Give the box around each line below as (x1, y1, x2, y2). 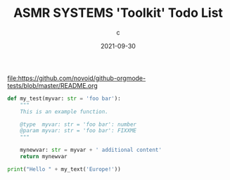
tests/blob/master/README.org (7, 81, 98, 89)
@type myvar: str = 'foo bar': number (20, 121, 137, 128)
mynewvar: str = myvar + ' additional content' (20, 146, 162, 154)
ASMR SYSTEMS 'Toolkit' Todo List (13, 5, 224, 21)
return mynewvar (20, 153, 68, 160)
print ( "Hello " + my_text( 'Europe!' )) (7, 165, 121, 173)
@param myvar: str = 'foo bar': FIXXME (20, 127, 137, 134)
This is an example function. (20, 108, 109, 115)
